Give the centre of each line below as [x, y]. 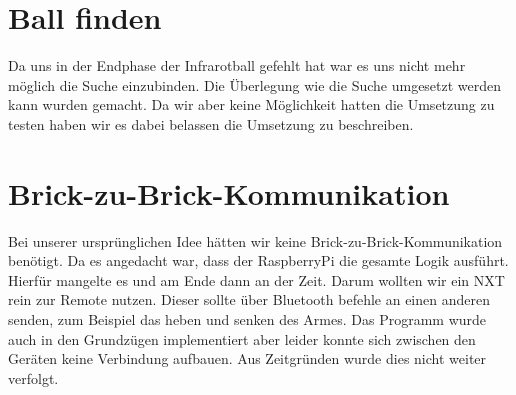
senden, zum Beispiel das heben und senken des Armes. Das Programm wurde [247, 319]
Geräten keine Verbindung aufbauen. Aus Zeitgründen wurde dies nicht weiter [247, 358]
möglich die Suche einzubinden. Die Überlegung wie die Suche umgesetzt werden [255, 84]
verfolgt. [33, 377]
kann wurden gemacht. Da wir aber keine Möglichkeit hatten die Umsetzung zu [251, 104]
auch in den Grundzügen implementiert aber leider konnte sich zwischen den [242, 338]
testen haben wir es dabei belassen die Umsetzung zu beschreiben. [211, 123]
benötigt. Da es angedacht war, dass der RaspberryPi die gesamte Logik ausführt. [258, 260]
